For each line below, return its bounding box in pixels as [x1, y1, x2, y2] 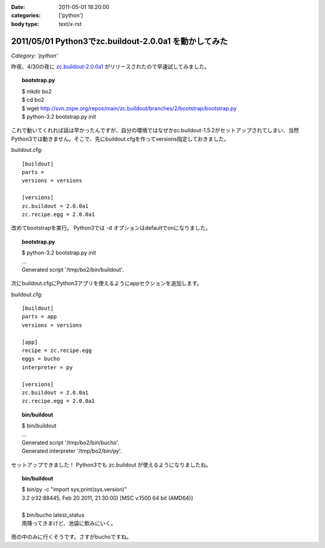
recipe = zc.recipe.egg [22, 347, 92, 354]
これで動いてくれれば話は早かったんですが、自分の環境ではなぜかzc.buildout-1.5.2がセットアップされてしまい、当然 [11, 127, 299, 134]
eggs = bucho [22, 356, 60, 362]
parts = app [22, 313, 57, 320]
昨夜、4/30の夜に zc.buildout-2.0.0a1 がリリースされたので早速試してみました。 [11, 63, 210, 71]
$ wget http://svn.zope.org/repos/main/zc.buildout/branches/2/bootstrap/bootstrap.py [22, 104, 237, 112]
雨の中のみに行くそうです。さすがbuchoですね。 [11, 534, 132, 541]
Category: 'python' [11, 52, 58, 59]
